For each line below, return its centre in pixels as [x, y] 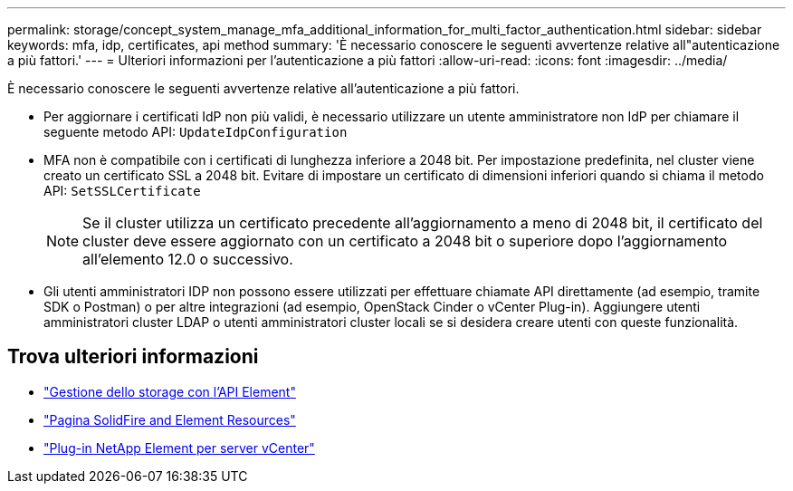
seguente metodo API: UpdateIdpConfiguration [196, 132]
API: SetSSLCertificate [122, 191]
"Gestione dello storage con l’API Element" [170, 391]
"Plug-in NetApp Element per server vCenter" [179, 448]
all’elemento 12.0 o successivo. [188, 259]
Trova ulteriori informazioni [133, 357]
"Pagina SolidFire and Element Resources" [170, 419]
